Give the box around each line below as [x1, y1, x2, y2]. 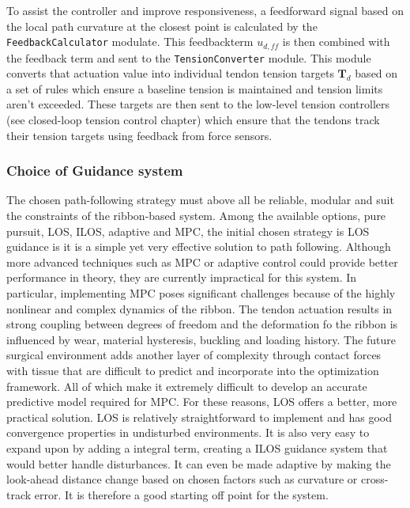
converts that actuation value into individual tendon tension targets [6, 65, 334, 82]
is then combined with [282, 33, 390, 50]
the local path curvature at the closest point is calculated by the [6, 17, 318, 34]
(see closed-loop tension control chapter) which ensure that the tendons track [6, 112, 380, 128]
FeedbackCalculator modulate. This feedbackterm [6, 33, 254, 50]
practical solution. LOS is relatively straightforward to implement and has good [6, 408, 393, 425]
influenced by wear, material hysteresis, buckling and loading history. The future [6, 331, 396, 347]
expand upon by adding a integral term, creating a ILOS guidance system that [6, 439, 388, 456]
